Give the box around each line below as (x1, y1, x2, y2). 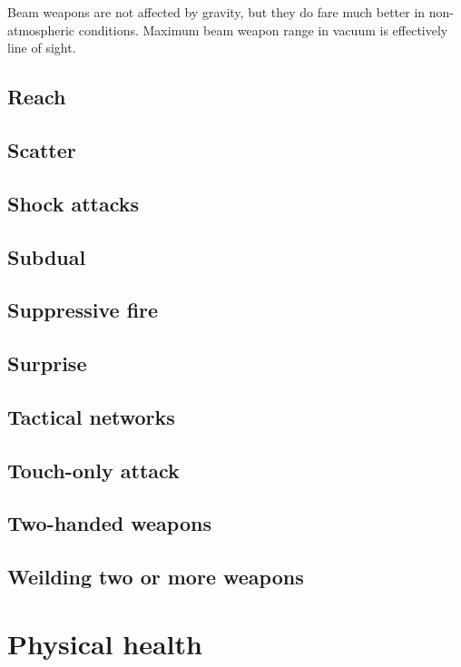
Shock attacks (7, 189, 140, 217)
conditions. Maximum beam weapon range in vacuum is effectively (78, 20, 448, 39)
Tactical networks (7, 402, 175, 430)
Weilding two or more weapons (7, 563, 304, 591)
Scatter (7, 135, 76, 163)
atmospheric (7, 20, 75, 39)
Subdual (7, 242, 86, 270)
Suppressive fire (7, 296, 159, 324)
